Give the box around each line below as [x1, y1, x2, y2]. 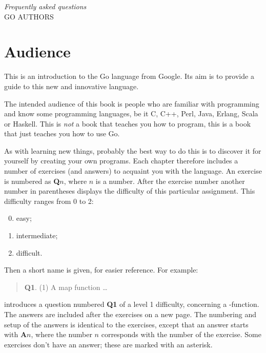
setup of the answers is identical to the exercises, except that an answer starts [4, 319, 249, 329]
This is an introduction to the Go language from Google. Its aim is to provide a [4, 71, 254, 81]
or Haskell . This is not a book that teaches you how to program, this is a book [4, 118, 251, 129]
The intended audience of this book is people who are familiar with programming [4, 98, 259, 109]
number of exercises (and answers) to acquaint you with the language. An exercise [4, 165, 262, 176]
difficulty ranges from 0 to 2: [4, 195, 94, 206]
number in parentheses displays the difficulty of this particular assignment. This [4, 185, 255, 196]
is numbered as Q [4, 175, 60, 186]
